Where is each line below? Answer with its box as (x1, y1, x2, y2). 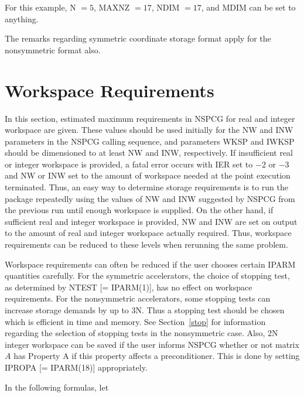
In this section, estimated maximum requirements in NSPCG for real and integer (5, 112, 295, 124)
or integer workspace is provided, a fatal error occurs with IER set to (5, 158, 253, 170)
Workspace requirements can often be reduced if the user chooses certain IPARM (5, 258, 296, 270)
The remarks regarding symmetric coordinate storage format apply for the (5, 32, 271, 45)
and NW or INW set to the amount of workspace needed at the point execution (5, 169, 291, 182)
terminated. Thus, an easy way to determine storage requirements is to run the (5, 181, 288, 193)
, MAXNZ (93, 1, 130, 13)
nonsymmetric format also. (5, 43, 101, 56)
